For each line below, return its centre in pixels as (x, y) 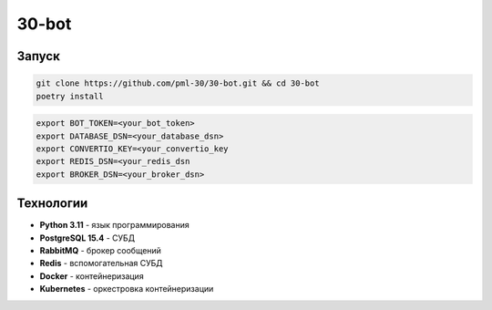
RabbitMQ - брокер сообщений (100, 250)
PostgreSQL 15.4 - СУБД (87, 238)
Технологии (52, 204)
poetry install (70, 96)
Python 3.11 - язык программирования (115, 225)
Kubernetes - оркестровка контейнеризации (127, 289)
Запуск (39, 56)
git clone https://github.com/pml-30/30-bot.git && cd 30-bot (178, 83)
